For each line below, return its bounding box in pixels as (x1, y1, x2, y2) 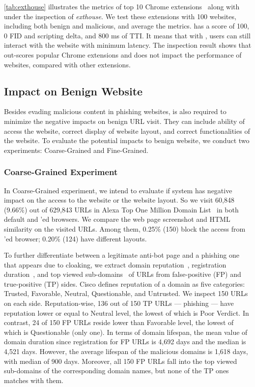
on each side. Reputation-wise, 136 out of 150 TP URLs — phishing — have (4, 298, 234, 308)
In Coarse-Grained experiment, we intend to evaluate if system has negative (4, 185, 232, 195)
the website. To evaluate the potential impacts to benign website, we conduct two (4, 135, 250, 146)
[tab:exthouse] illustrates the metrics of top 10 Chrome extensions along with (4, 1, 240, 11)
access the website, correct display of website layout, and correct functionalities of (4, 125, 250, 136)
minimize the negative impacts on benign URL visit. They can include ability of (4, 116, 245, 126)
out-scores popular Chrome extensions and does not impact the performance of (4, 49, 242, 60)
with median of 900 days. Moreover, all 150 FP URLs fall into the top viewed (4, 356, 237, 366)
